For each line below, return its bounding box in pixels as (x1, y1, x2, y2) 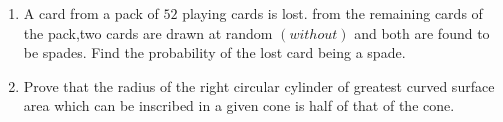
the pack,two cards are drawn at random (23, 22, 273, 43)
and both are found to (354, 22, 490, 43)
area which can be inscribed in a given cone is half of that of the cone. (23, 95, 455, 116)
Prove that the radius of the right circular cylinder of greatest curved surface (23, 75, 495, 96)
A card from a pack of (23, 3, 159, 23)
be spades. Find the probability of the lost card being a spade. (23, 42, 406, 63)
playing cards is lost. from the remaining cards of (182, 3, 483, 23)
